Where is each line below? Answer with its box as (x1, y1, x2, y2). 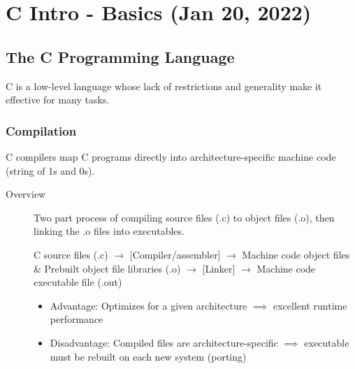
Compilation (6, 122, 77, 139)
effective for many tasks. (6, 92, 110, 107)
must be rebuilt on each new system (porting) (50, 349, 247, 363)
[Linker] (202, 261, 236, 275)
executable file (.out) (34, 275, 122, 289)
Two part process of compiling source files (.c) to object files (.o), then (34, 210, 335, 224)
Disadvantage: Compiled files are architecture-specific (50, 335, 278, 349)
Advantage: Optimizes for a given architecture (50, 298, 247, 312)
